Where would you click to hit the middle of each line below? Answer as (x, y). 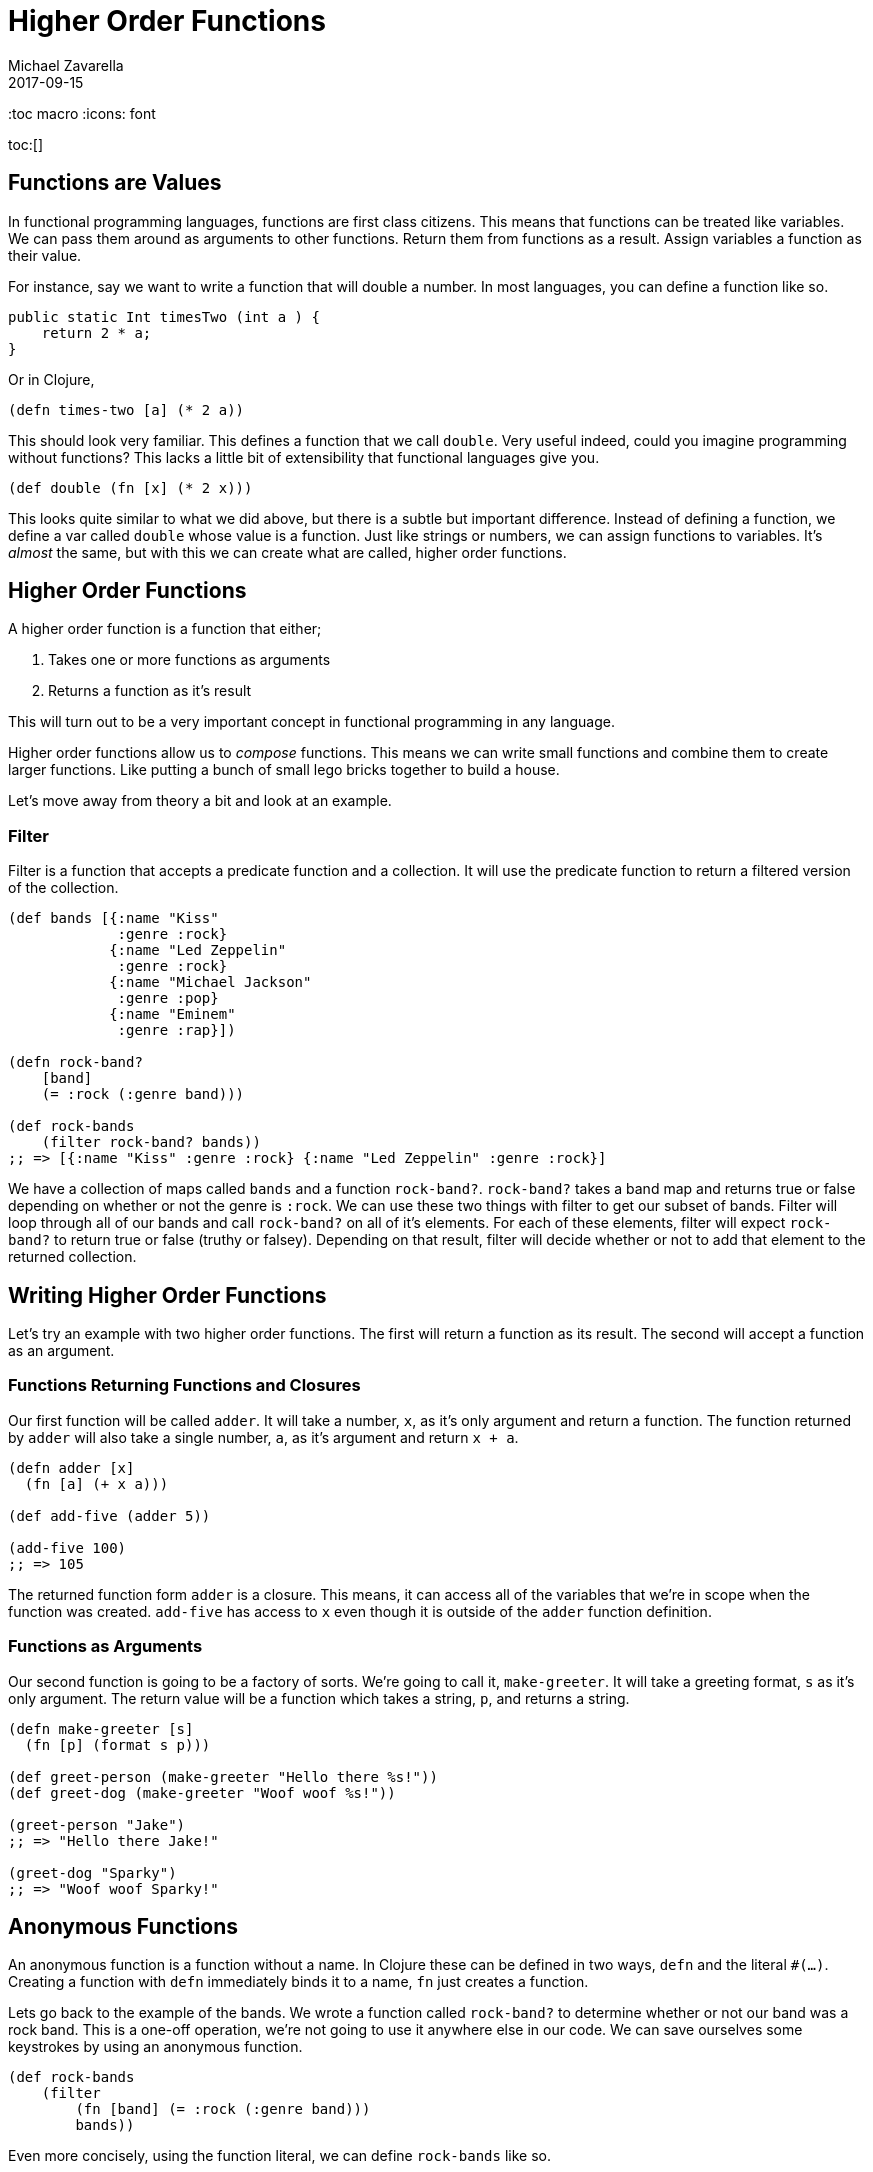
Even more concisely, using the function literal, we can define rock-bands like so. (279, 2156)
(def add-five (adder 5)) (109, 1515)
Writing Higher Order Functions (167, 1295)
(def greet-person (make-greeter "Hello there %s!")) (223, 1776)
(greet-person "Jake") (97, 1824)
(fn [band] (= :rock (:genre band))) (223, 2109)
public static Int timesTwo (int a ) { (164, 316)
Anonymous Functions (123, 1926)
